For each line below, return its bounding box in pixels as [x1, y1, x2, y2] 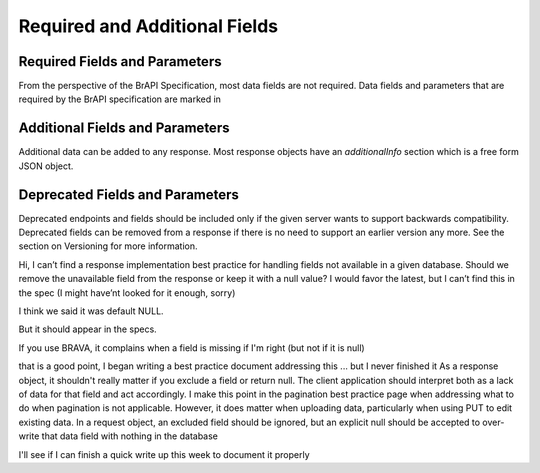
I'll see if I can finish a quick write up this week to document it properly [18, 448, 310, 460]
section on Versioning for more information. [18, 240, 199, 252]
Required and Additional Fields [18, 15, 279, 37]
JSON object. [18, 160, 74, 172]
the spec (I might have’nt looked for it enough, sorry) [18, 286, 236, 299]
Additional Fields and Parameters [18, 120, 230, 137]
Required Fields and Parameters [18, 53, 222, 70]
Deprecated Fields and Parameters [18, 186, 240, 203]
